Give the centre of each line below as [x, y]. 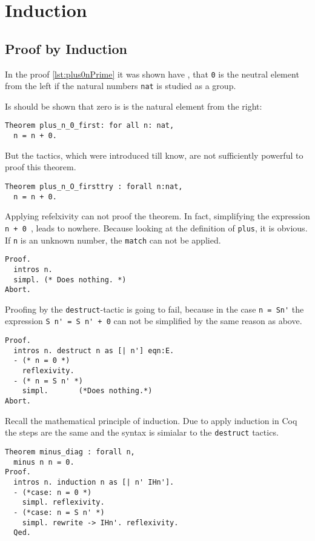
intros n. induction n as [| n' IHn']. [94, 482]
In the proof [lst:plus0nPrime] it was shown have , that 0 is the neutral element [152, 74]
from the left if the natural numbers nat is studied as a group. [121, 86]
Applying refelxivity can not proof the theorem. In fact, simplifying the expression [157, 216]
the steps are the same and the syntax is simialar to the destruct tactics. [142, 432]
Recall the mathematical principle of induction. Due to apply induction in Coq [151, 420]
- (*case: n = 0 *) [53, 492]
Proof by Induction [66, 48]
